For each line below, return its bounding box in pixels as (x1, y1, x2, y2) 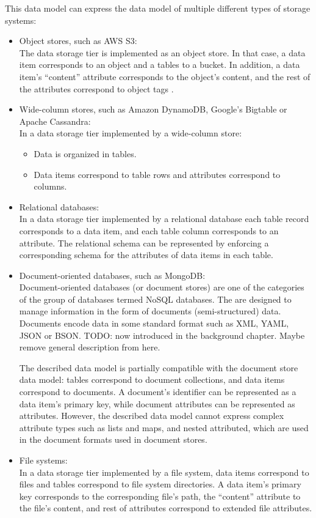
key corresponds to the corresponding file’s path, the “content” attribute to (19, 489, 301, 502)
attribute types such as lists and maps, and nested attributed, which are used (19, 421, 309, 434)
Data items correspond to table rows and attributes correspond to (34, 168, 281, 180)
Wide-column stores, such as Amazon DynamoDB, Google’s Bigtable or (19, 103, 287, 116)
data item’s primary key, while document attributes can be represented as (19, 397, 295, 410)
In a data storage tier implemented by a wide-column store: (19, 127, 242, 139)
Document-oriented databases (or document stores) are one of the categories (19, 281, 304, 294)
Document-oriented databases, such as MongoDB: (19, 268, 206, 281)
